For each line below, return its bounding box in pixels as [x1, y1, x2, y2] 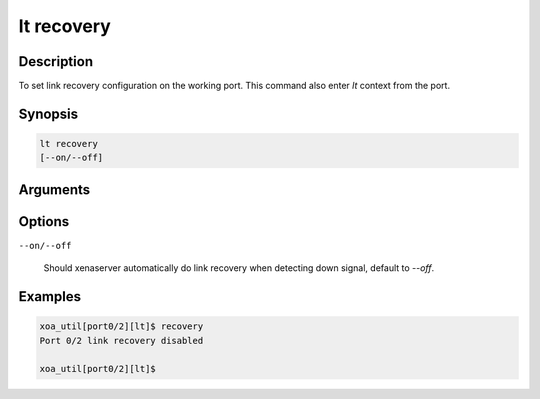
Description [18, 53, 94, 70]
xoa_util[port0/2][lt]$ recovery [39, 321, 204, 332]
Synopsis [18, 105, 79, 122]
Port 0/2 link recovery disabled [39, 335, 204, 346]
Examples [18, 288, 82, 305]
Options [18, 213, 70, 230]
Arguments [18, 181, 91, 198]
